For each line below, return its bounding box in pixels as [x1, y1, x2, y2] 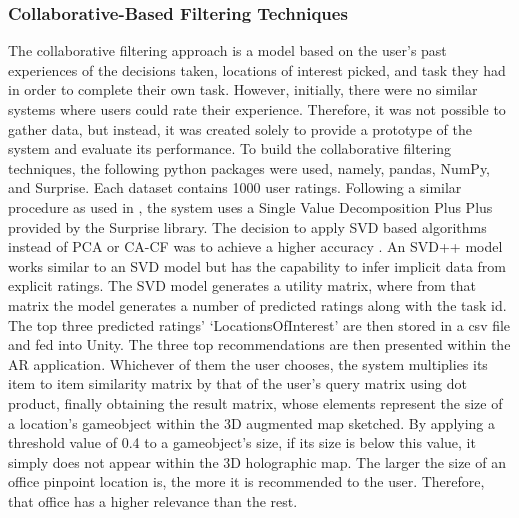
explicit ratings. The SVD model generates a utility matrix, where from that [8, 275, 476, 296]
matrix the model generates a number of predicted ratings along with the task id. [8, 294, 507, 315]
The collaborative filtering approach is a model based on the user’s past [8, 40, 447, 61]
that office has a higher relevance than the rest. [8, 490, 298, 511]
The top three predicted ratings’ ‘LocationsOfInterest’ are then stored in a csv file [8, 314, 511, 335]
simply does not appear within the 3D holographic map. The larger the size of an [8, 451, 506, 472]
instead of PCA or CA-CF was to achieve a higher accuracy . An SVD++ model [8, 236, 503, 257]
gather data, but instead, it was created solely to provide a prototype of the [8, 118, 472, 139]
